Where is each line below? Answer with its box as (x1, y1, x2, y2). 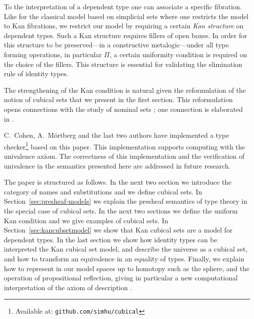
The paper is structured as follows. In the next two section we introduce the (4, 177, 232, 187)
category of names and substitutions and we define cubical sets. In (4, 186, 202, 196)
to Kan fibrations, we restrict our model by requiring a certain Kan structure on (4, 21, 244, 31)
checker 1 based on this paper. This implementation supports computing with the (4, 140, 245, 151)
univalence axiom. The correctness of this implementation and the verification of (4, 150, 245, 161)
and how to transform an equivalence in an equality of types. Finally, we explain (4, 253, 245, 263)
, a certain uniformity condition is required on (109, 49, 247, 59)
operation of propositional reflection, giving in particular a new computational (4, 273, 238, 283)
